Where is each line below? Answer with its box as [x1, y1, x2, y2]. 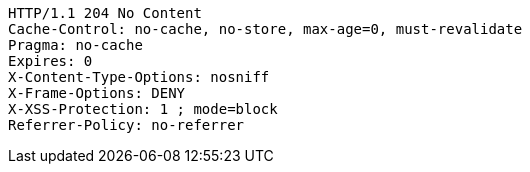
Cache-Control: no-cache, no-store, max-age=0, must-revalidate [8, 21, 523, 37]
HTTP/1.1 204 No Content [8, 5, 202, 21]
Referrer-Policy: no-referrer [8, 117, 245, 133]
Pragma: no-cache [8, 37, 143, 53]
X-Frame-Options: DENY [8, 85, 186, 101]
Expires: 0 [8, 53, 93, 69]
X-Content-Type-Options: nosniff [8, 69, 270, 85]
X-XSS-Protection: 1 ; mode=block [8, 101, 278, 117]
